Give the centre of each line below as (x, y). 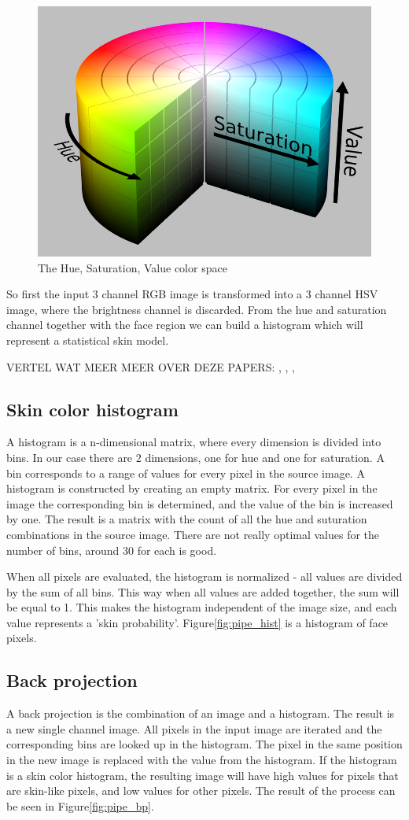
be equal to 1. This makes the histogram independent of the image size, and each (202, 607)
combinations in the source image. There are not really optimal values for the (193, 534)
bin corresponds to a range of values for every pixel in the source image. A (186, 473)
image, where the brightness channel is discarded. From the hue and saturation (197, 309)
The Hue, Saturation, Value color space (133, 267)
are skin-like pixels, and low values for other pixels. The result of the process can (201, 790)
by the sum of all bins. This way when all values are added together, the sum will (203, 591)
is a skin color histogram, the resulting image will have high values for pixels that (203, 775)
